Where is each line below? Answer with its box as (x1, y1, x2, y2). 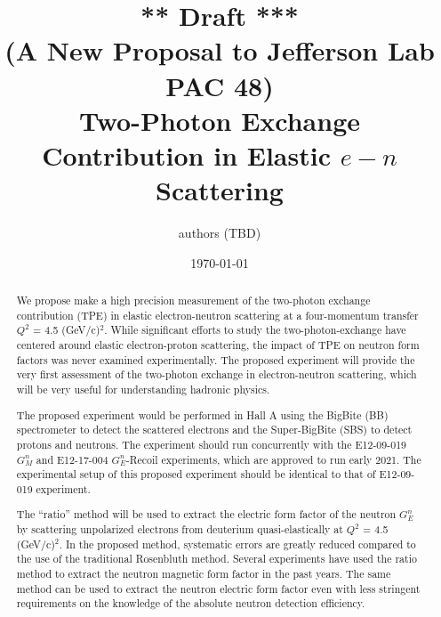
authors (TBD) (178, 223, 261, 242)
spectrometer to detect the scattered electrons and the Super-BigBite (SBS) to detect (16, 422, 413, 437)
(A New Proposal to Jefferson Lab (4, 32, 435, 69)
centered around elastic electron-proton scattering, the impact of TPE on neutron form (16, 337, 420, 353)
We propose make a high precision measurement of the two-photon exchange (16, 293, 371, 308)
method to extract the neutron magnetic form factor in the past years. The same (16, 565, 391, 580)
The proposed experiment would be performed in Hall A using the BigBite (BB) (16, 407, 389, 422)
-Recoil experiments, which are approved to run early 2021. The (125, 451, 421, 467)
